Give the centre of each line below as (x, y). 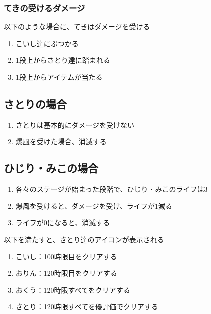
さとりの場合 (35, 103)
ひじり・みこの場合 (51, 168)
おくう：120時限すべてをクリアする (73, 289)
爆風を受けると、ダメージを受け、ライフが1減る (94, 206)
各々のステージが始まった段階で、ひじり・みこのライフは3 (111, 189)
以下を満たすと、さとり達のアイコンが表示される (84, 239)
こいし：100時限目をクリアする (66, 256)
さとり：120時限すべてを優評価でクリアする (87, 306)
